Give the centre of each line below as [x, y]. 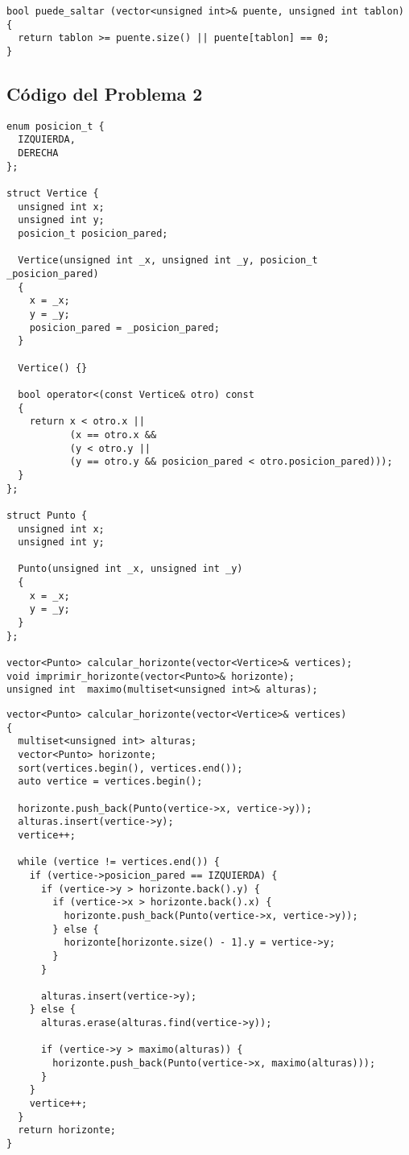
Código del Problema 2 [105, 94]
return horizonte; [67, 1130]
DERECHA [38, 153]
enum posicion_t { [56, 126]
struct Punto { [47, 515]
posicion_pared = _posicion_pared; [124, 327]
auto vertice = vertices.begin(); [110, 782]
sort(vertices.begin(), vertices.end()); [130, 768]
